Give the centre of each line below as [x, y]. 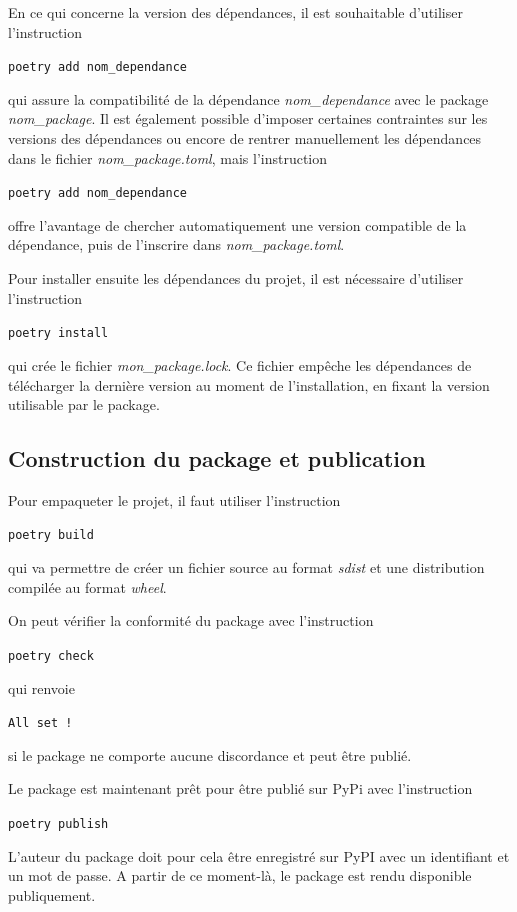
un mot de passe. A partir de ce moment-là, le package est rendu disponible [240, 875]
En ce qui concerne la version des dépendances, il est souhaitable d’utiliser [235, 12]
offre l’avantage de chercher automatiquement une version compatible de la [237, 224]
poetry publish [58, 824]
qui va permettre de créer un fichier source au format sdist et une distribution [246, 567]
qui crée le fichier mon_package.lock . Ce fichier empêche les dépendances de [240, 364]
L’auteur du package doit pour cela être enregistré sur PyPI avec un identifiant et [259, 855]
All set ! [40, 723]
